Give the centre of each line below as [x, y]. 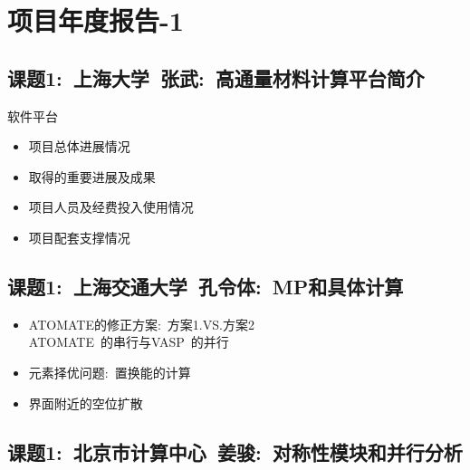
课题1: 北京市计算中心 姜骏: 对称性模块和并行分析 [235, 451]
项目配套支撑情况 [79, 237]
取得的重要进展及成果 [92, 176]
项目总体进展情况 [79, 146]
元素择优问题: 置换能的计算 [110, 372]
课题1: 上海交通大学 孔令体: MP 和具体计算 [206, 286]
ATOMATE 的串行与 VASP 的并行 [129, 342]
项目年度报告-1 [96, 20]
